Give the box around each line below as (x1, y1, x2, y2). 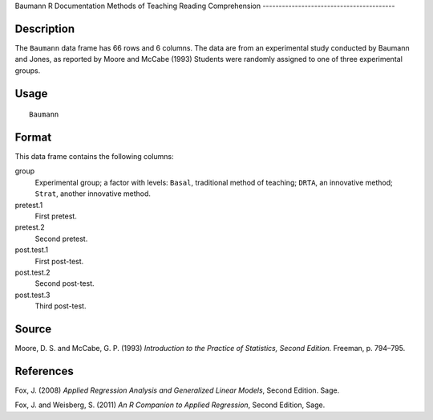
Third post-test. (34, 301, 87, 311)
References (14, 364, 74, 377)
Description (14, 22, 75, 35)
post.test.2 (14, 267, 51, 277)
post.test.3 (14, 290, 51, 300)
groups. (14, 65, 41, 75)
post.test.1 (14, 245, 49, 255)
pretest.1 (14, 200, 43, 210)
